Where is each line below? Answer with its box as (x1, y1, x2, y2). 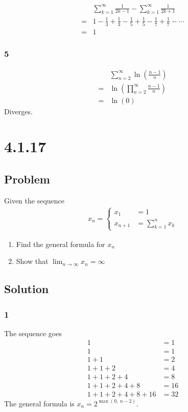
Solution (4, 281, 49, 297)
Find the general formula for (16, 238, 105, 249)
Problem (4, 171, 50, 187)
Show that (16, 256, 49, 266)
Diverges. (4, 106, 33, 116)
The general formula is (4, 398, 75, 408)
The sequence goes (4, 327, 62, 338)
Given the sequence (4, 195, 64, 205)
